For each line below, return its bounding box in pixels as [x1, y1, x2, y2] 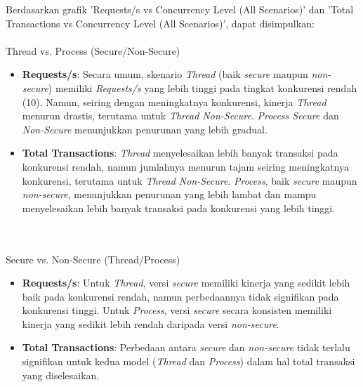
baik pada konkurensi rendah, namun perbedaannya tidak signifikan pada [22, 289, 339, 303]
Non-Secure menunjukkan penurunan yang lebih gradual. [22, 122, 268, 136]
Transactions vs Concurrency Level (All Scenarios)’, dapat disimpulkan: [6, 15, 315, 30]
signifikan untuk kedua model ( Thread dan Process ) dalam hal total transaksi [22, 354, 355, 369]
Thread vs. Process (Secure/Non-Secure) [6, 43, 180, 58]
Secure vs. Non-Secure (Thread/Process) [6, 251, 180, 266]
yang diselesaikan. [22, 367, 100, 382]
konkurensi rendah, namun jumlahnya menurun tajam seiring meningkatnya [22, 159, 349, 173]
